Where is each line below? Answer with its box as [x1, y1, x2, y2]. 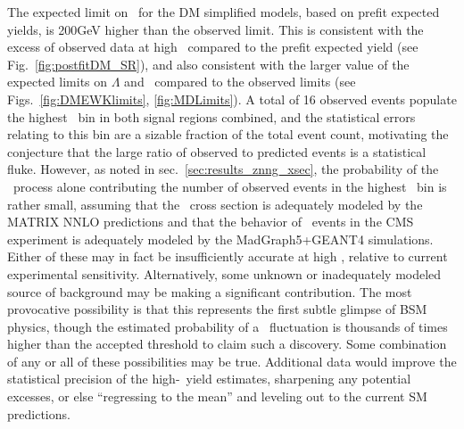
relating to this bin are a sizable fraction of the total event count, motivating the [7, 125, 449, 144]
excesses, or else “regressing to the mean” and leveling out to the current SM [7, 387, 427, 406]
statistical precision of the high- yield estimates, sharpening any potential [7, 369, 411, 388]
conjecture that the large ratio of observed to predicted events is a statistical [7, 142, 427, 161]
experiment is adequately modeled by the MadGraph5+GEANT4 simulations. [7, 229, 434, 248]
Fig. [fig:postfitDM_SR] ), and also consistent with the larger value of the [7, 54, 410, 73]
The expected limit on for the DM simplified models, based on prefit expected [7, 3, 440, 21]
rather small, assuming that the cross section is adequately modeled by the [7, 194, 423, 213]
